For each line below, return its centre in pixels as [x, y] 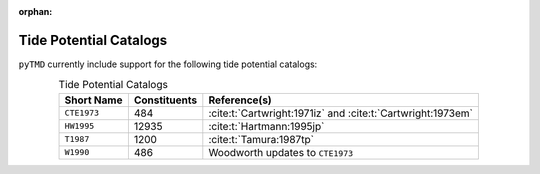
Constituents [165, 100]
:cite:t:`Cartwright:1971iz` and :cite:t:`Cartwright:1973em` [341, 113]
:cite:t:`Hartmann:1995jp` [266, 126]
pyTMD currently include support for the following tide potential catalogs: [168, 64]
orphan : [35, 11]
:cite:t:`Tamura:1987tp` [261, 139]
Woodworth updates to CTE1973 [281, 152]
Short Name [93, 100]
